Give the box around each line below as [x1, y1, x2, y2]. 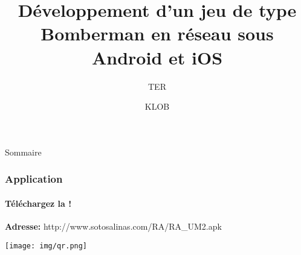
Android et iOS [91, 45, 223, 69]
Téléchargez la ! [5, 197, 72, 209]
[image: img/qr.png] [5, 241, 88, 250]
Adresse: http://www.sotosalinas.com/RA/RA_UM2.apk [5, 219, 222, 232]
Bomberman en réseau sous [40, 21, 274, 46]
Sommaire [5, 145, 42, 158]
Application [5, 171, 63, 186]
